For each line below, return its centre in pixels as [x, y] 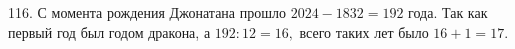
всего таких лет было [364, 31]
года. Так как [448, 12]
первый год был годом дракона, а [109, 31]
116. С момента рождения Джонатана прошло [147, 12]
